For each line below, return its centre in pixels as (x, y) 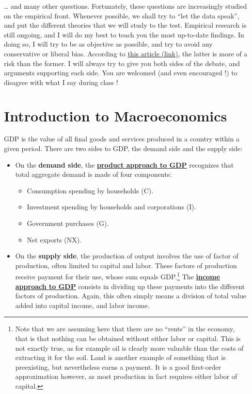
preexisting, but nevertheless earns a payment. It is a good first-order (118, 367)
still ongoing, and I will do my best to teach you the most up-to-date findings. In (124, 34)
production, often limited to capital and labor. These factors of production (126, 265)
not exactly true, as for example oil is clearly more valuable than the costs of (129, 348)
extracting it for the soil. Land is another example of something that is (120, 357)
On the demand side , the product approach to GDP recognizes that (125, 164)
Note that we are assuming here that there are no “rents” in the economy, (125, 329)
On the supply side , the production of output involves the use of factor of (127, 256)
